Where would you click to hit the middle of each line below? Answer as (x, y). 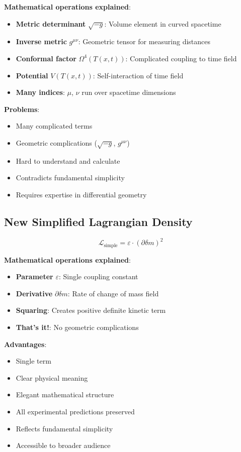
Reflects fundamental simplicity (64, 428)
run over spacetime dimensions (129, 92)
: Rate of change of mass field (113, 293)
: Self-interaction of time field (138, 75)
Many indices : (40, 92)
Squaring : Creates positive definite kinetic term (91, 310)
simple (111, 245)
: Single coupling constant (98, 276)
